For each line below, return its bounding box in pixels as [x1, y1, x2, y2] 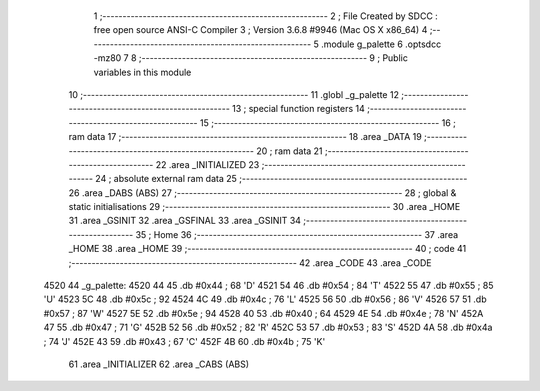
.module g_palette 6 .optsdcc [320, 38, 442, 50]
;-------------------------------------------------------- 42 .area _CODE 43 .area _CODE [68, 256, 432, 269]
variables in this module [93, 66, 192, 78]
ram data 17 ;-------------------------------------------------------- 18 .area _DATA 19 [68, 131, 422, 143]
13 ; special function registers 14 [231, 103, 365, 115]
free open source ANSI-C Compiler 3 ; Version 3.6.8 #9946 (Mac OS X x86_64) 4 [93, 24, 428, 36]
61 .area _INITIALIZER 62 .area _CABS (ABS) [68, 358, 250, 370]
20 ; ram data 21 [256, 145, 324, 157]
